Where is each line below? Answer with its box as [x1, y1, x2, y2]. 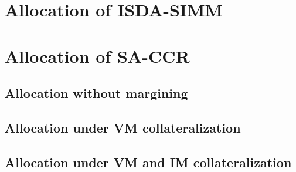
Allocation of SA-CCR [5, 43, 190, 68]
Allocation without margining [5, 84, 188, 102]
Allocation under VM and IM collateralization [5, 153, 292, 171]
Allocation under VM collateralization [5, 118, 241, 136]
